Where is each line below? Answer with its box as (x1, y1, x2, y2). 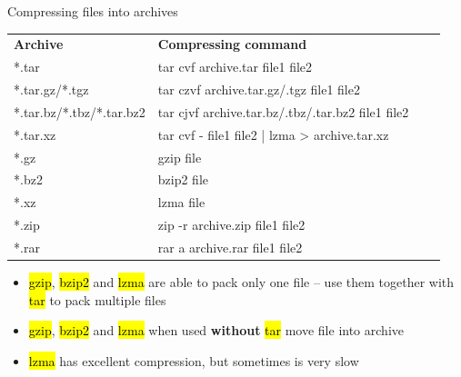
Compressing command (157, 35, 307, 54)
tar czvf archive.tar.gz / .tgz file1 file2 (157, 80, 360, 99)
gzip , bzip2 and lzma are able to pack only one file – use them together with (28, 273, 455, 292)
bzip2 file (157, 170, 209, 189)
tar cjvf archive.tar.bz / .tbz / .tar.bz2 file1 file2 (157, 102, 409, 121)
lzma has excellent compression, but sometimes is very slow (28, 351, 359, 370)
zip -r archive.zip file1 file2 (157, 215, 306, 234)
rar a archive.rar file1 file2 (157, 237, 303, 256)
